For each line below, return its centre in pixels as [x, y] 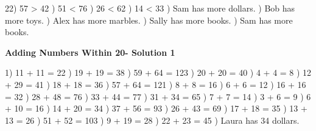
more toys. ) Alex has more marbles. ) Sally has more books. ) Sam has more [149, 20]
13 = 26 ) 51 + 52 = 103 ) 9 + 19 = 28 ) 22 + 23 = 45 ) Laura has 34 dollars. [152, 120]
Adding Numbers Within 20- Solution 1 [90, 52]
